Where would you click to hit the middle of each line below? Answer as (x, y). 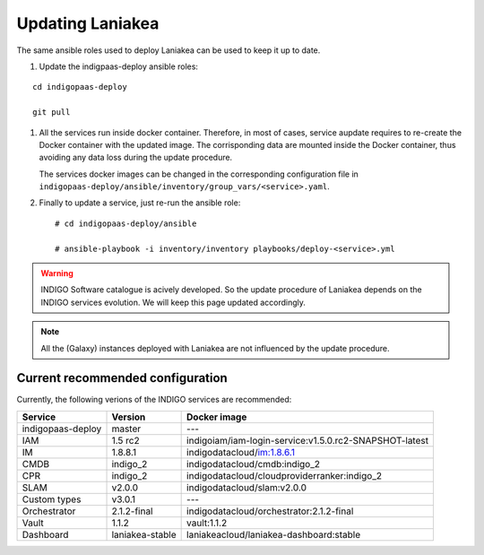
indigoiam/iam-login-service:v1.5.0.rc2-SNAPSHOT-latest (308, 440)
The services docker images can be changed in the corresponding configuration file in (199, 174)
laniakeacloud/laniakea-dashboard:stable (274, 534)
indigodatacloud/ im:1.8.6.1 (241, 452)
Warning (57, 273)
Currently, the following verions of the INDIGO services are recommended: (154, 400)
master (126, 429)
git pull (52, 113)
